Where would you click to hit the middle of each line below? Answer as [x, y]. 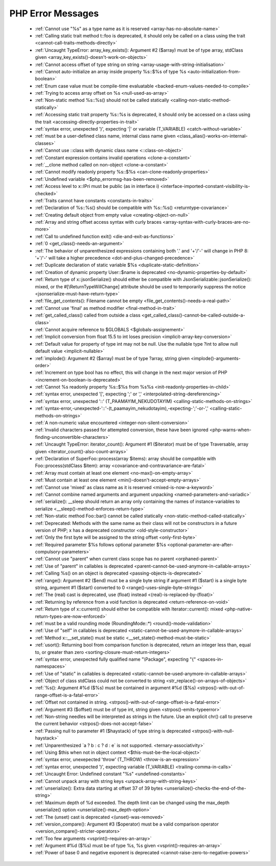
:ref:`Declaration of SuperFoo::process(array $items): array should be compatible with [125, 458]
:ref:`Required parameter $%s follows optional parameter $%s [100, 544]
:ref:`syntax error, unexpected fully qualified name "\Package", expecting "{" [116, 659]
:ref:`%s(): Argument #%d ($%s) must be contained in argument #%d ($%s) [116, 688]
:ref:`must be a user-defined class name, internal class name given [105, 136]
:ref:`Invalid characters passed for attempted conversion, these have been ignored [122, 430]
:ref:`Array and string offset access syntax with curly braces [98, 222]
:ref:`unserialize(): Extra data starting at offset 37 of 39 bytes [99, 788]
